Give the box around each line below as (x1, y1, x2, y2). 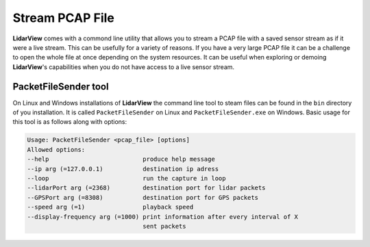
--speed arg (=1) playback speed (27, 203, 194, 211)
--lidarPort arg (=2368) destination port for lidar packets (27, 184, 266, 192)
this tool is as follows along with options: (12, 118, 127, 126)
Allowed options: (27, 146, 86, 153)
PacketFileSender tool (12, 81, 109, 92)
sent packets (143, 222, 186, 230)
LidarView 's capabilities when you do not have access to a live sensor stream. (12, 62, 235, 71)
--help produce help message (27, 155, 215, 164)
